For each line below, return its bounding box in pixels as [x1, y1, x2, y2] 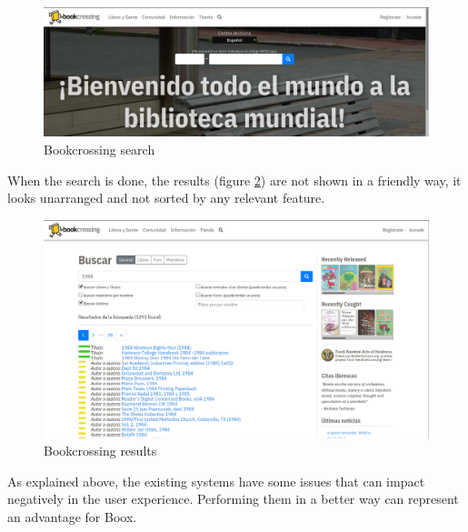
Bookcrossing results [44, 441, 157, 460]
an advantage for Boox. [7, 507, 137, 526]
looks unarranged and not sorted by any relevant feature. [7, 188, 325, 207]
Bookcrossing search [44, 140, 155, 159]
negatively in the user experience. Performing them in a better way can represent [7, 489, 459, 508]
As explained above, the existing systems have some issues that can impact [7, 471, 425, 490]
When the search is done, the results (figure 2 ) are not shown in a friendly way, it [7, 170, 462, 189]
